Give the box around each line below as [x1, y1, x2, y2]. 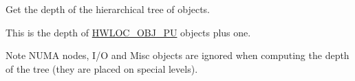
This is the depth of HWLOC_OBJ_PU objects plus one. [6, 25, 251, 39]
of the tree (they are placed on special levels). [6, 61, 198, 76]
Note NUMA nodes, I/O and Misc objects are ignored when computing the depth [6, 48, 349, 62]
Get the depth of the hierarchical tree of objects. [6, 2, 211, 16]
